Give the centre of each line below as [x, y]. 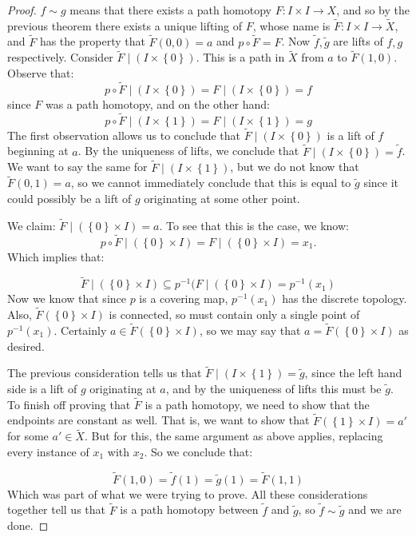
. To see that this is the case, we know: [254, 225]
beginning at [38, 151]
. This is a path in [240, 57]
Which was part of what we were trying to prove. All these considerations [188, 493]
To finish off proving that [69, 404]
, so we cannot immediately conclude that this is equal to [211, 183]
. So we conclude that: [198, 451]
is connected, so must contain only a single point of [234, 314]
